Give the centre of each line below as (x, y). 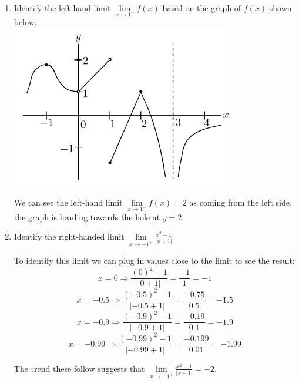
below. (25, 22)
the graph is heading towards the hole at (87, 216)
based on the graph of (202, 8)
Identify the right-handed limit (69, 236)
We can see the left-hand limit (68, 202)
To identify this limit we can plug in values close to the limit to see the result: (154, 260)
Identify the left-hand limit (62, 8)
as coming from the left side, (241, 202)
